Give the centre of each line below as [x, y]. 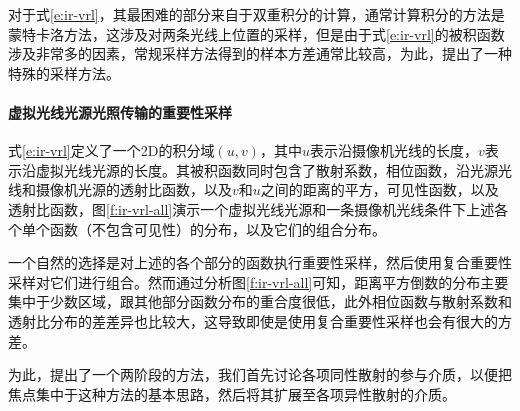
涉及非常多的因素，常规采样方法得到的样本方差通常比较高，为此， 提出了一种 [260, 53]
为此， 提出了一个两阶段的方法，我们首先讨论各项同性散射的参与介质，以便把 [260, 374]
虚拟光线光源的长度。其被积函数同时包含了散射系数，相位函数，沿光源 [266, 169]
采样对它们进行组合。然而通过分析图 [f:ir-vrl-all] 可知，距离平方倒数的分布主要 [258, 281]
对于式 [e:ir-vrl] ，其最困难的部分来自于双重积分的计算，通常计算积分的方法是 [256, 14]
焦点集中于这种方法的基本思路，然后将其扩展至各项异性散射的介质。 [232, 393]
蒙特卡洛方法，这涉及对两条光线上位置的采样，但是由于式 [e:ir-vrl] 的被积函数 [256, 33]
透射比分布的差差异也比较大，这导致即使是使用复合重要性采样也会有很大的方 [260, 320]
